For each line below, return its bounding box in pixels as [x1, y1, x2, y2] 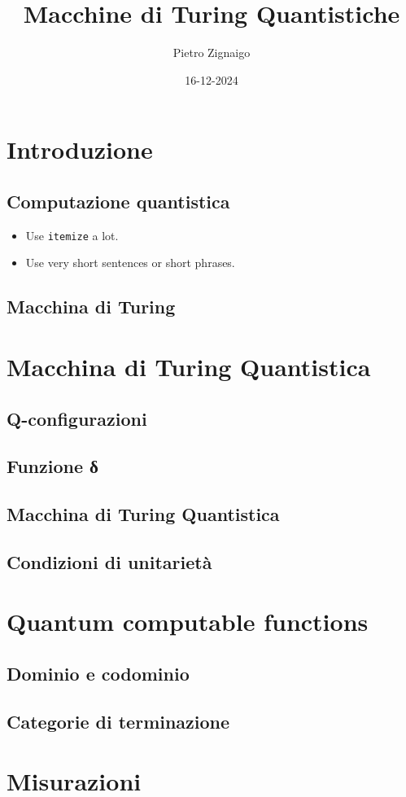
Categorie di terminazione [7, 708, 230, 734]
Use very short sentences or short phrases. [25, 254, 235, 271]
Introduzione [7, 133, 153, 166]
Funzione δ [7, 453, 98, 479]
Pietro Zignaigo [172, 44, 251, 61]
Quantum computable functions [7, 605, 369, 638]
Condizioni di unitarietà [7, 549, 212, 574]
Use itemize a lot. [25, 226, 119, 243]
